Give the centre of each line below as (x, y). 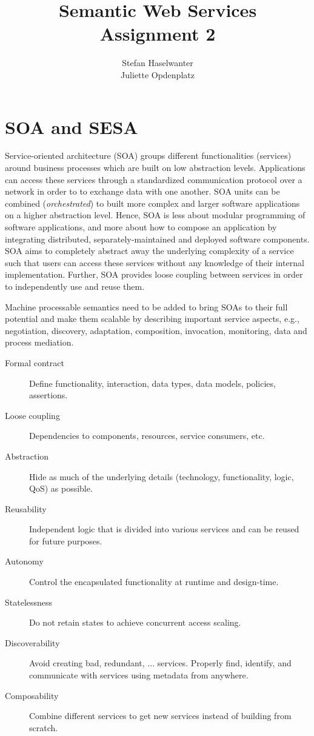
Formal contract (35, 362)
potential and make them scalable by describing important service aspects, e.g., (152, 319)
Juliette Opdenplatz (158, 74)
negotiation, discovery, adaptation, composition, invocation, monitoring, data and (156, 330)
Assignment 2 (158, 34)
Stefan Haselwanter (158, 63)
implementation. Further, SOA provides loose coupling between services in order (154, 274)
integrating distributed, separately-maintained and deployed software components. (157, 239)
